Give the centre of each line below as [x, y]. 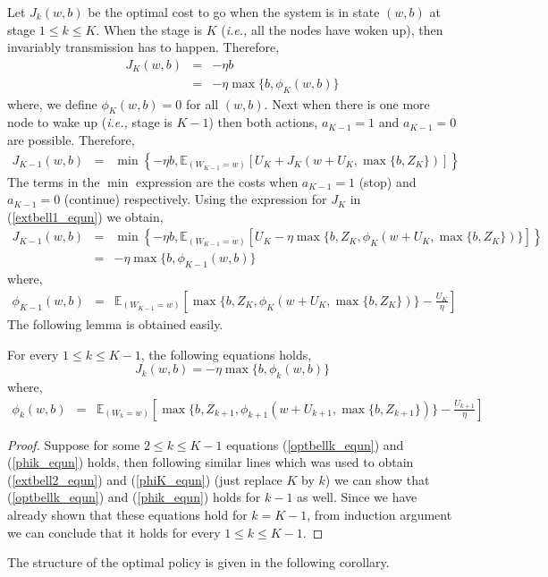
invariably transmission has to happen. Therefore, [143, 47]
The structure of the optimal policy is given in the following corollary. [198, 562]
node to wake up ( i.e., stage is [90, 122]
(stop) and [388, 181]
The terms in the [54, 181]
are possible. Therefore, [71, 140]
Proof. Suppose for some [74, 444]
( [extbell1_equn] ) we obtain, [85, 216]
